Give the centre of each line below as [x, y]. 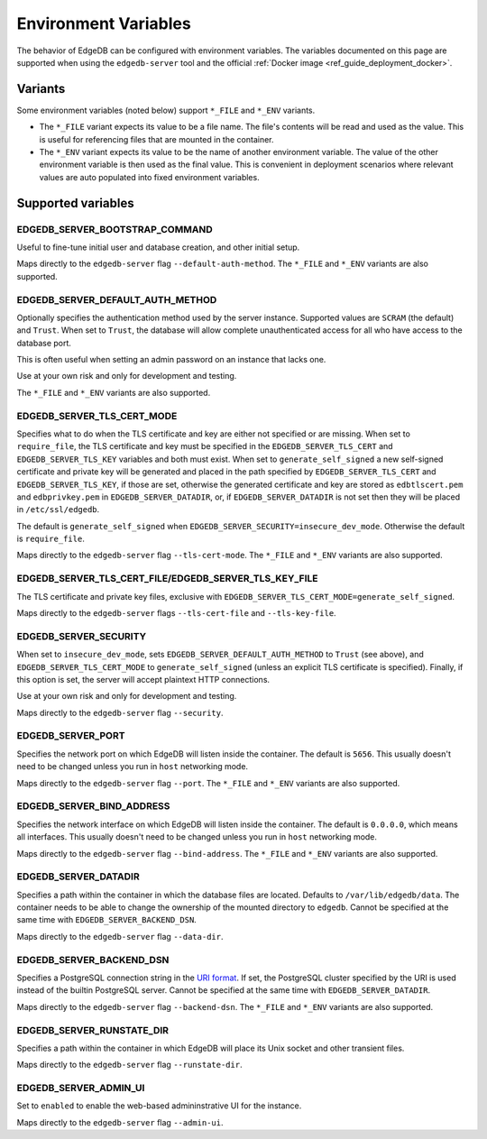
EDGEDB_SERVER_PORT [71, 736]
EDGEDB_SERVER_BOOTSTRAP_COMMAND [115, 229]
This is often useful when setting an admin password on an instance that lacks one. [171, 360]
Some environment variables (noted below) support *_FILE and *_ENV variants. [166, 110]
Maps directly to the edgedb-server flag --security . [120, 712]
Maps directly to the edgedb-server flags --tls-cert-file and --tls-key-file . [177, 613]
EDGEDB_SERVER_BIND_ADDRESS [93, 806]
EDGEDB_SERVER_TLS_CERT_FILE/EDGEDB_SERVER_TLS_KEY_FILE [167, 579]
